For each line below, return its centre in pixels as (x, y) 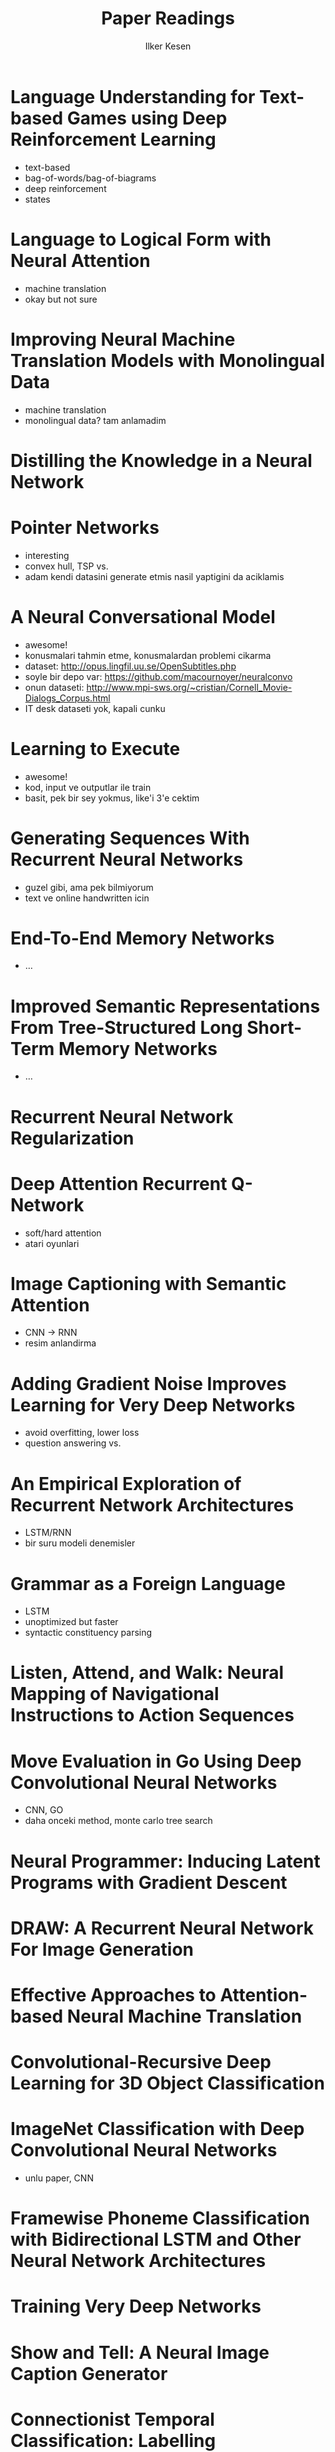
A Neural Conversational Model (143, 616)
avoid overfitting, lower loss (82, 1433)
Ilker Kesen (168, 46)
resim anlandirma (60, 1343)
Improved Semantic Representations (165, 1006)
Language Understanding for (133, 96)
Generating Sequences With (130, 838)
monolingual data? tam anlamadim (95, 420)
